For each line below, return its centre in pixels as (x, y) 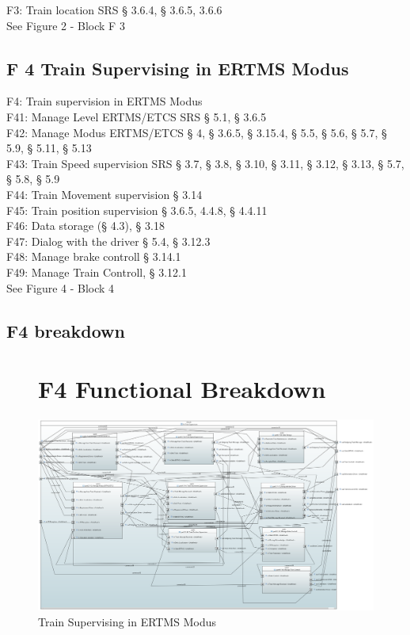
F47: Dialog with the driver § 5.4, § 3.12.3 (108, 241)
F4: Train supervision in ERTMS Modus (104, 101)
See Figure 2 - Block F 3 (66, 25)
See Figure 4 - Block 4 (61, 287)
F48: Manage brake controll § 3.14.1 (94, 256)
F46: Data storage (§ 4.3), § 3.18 (85, 226)
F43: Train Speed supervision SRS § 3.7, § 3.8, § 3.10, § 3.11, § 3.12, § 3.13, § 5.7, (205, 163)
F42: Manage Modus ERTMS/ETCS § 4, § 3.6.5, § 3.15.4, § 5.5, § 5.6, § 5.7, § (197, 132)
